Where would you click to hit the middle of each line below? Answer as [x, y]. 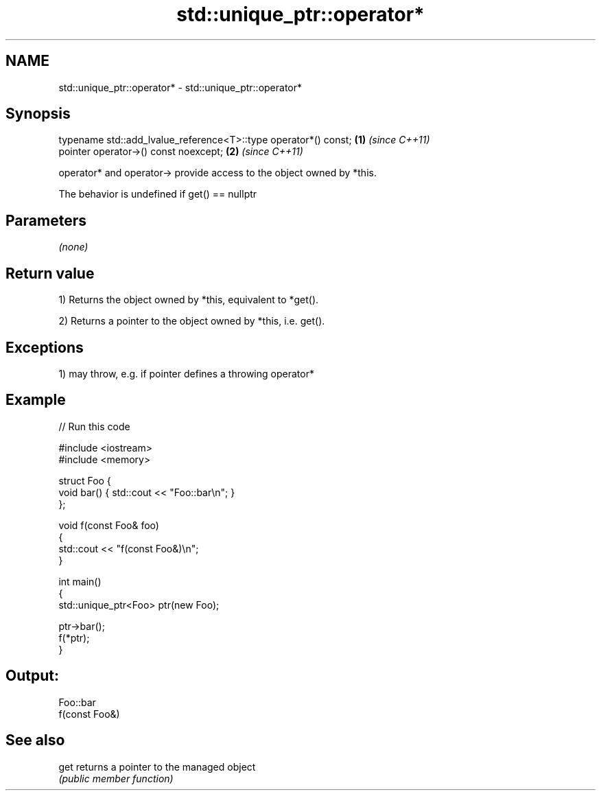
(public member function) [116, 778]
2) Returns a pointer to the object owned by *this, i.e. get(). [192, 321]
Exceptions [45, 347]
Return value [50, 273]
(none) [73, 247]
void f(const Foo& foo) [109, 525]
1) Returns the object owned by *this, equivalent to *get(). [189, 300]
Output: [32, 676]
